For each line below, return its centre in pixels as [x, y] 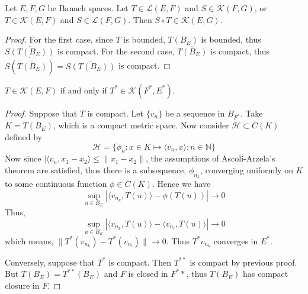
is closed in [148, 274]
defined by [24, 136]
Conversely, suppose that [50, 262]
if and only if [84, 90]
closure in [22, 285]
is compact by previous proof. [243, 262]
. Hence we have [181, 184]
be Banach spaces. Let [88, 8]
